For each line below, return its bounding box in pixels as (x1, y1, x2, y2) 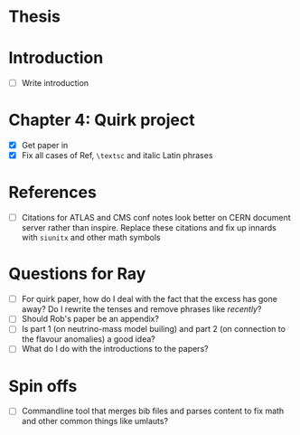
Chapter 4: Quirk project (8, 110, 195, 130)
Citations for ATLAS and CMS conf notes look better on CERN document (21, 213, 291, 223)
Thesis (8, 6, 61, 27)
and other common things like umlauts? (21, 416, 169, 427)
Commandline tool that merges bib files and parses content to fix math (21, 405, 285, 417)
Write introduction (21, 78, 89, 89)
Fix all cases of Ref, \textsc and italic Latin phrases (21, 150, 213, 161)
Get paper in (21, 140, 69, 151)
